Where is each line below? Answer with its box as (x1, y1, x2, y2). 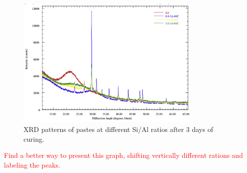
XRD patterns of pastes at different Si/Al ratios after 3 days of (24, 124, 213, 134)
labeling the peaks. (4, 159, 60, 170)
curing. (24, 133, 45, 144)
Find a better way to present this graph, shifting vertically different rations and (4, 150, 243, 160)
